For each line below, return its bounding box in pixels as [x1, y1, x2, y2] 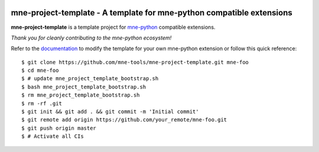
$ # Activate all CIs [21, 133, 84, 140]
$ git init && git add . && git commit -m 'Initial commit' [21, 108, 199, 115]
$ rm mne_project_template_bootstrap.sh [21, 92, 140, 98]
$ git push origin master [21, 124, 97, 131]
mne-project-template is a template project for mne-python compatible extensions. [11, 24, 216, 31]
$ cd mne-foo [21, 67, 59, 74]
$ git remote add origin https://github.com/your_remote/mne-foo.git [21, 117, 227, 123]
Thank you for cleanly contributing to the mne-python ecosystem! [11, 34, 172, 41]
